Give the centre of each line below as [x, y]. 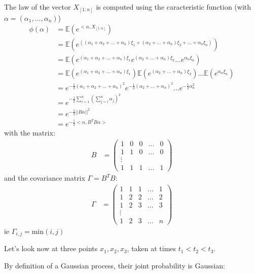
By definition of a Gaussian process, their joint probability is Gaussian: [115, 265]
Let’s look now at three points [51, 248]
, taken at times [152, 248]
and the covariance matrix [45, 178]
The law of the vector [38, 7]
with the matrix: [30, 133]
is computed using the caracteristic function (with [174, 7]
